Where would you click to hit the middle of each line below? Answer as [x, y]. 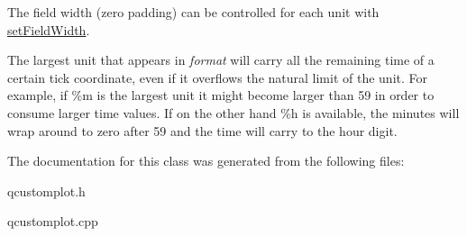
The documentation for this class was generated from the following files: [206, 161]
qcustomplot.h [46, 191]
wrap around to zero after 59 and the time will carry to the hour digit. [202, 130]
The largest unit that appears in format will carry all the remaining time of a [221, 60]
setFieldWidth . [49, 29]
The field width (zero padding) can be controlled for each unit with [193, 12]
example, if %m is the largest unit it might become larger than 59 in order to [221, 95]
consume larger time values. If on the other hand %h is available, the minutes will [233, 112]
